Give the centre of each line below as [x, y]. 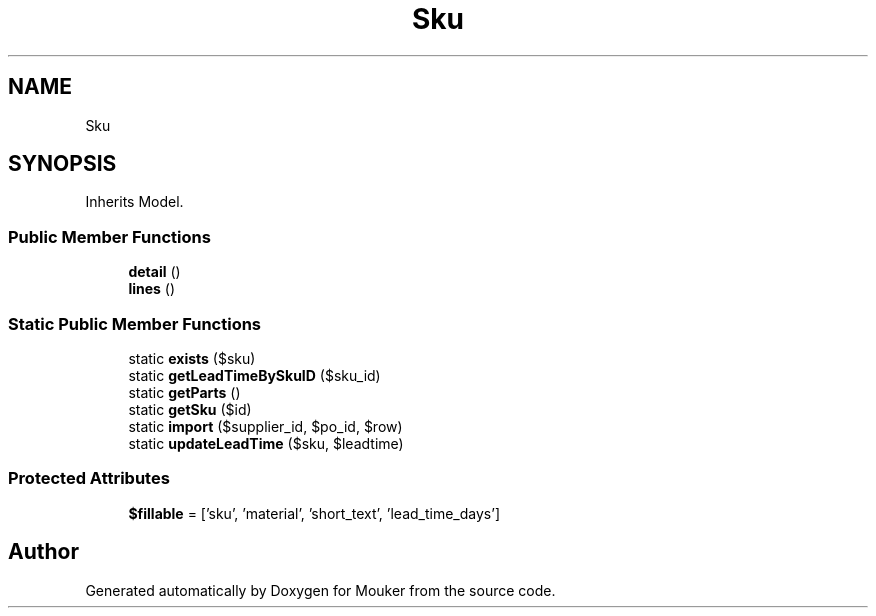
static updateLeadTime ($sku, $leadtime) [266, 443]
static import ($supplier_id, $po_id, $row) [265, 426]
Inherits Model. [134, 202]
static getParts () [184, 392]
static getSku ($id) [190, 409]
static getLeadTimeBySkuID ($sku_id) [254, 375]
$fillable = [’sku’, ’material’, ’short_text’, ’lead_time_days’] [314, 513]
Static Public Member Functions [135, 323]
